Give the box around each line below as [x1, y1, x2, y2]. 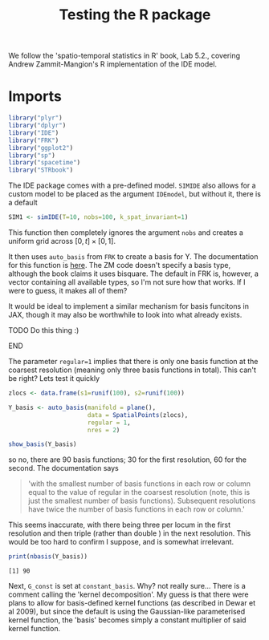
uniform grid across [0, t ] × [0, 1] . [8, 237, 116, 245]
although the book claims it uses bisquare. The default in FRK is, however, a [8, 269, 259, 278]
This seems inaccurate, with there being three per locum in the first [8, 520, 231, 530]
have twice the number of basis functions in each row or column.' [27, 504, 245, 514]
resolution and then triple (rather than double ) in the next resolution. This [8, 529, 251, 538]
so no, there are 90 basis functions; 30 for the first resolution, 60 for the [8, 455, 247, 464]
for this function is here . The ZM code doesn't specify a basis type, [8, 261, 231, 269]
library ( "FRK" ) [8, 136, 59, 144]
